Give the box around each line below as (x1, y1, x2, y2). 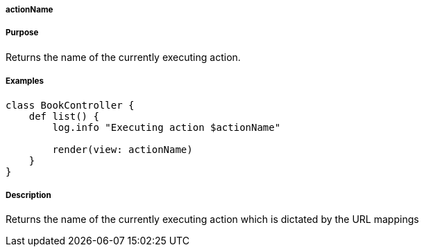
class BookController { (6, 99, 135, 111)
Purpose (6, 28, 39, 38)
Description (6, 190, 51, 200)
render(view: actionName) (52, 143, 193, 155)
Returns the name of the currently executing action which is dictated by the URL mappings (6, 213, 419, 226)
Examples (6, 76, 44, 87)
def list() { (28, 110, 99, 122)
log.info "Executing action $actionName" (52, 121, 281, 133)
